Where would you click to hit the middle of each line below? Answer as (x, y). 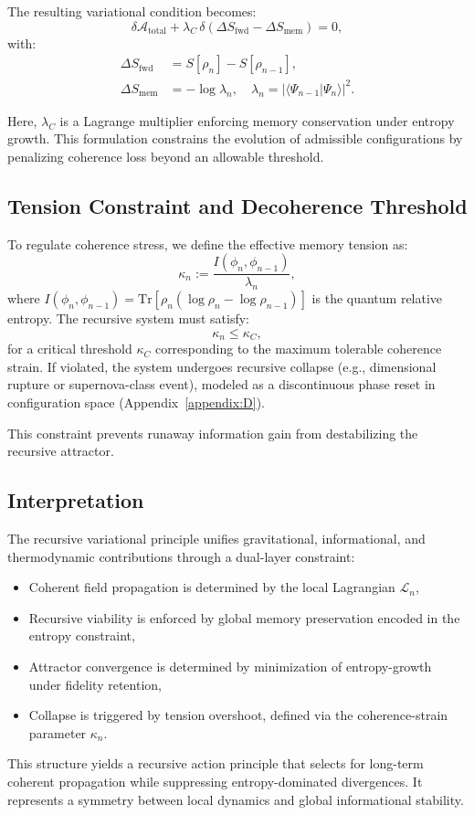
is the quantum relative (377, 298)
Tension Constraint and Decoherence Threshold (237, 205)
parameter (58, 732)
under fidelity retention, (95, 684)
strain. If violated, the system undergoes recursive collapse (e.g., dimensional (222, 366)
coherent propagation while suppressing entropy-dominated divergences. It (215, 781)
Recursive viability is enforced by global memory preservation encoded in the (244, 617)
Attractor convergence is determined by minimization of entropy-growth (230, 666)
